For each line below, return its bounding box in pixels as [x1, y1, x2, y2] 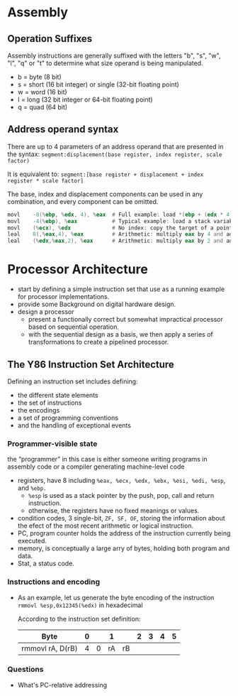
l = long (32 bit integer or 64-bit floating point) [17, 95, 154, 104]
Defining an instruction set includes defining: [7, 377, 138, 386]
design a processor [17, 308, 74, 316]
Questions [7, 665, 44, 675]
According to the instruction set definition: [17, 614, 141, 623]
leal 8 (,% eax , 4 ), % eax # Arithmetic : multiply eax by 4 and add [7, 231, 236, 238]
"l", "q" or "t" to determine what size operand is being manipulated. [7, 59, 203, 67]
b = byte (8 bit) [17, 72, 62, 81]
